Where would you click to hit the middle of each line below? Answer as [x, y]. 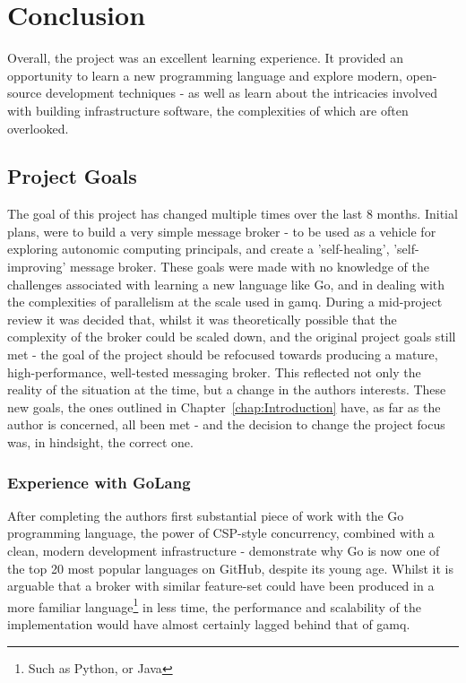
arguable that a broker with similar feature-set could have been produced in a [221, 586]
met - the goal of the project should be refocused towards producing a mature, [223, 354]
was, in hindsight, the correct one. [100, 442]
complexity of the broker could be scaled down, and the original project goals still [232, 337]
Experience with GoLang [99, 482]
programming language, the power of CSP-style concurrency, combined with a [221, 533]
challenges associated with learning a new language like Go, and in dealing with [226, 284]
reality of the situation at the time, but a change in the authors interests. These [227, 389]
